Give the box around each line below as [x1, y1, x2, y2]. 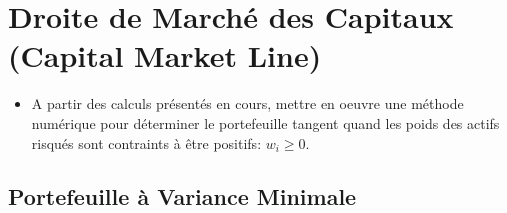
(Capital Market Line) [8, 35, 322, 76]
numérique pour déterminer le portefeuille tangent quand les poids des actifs [31, 112, 500, 133]
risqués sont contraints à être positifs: [31, 132, 262, 153]
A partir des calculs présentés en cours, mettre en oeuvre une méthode [31, 93, 464, 114]
